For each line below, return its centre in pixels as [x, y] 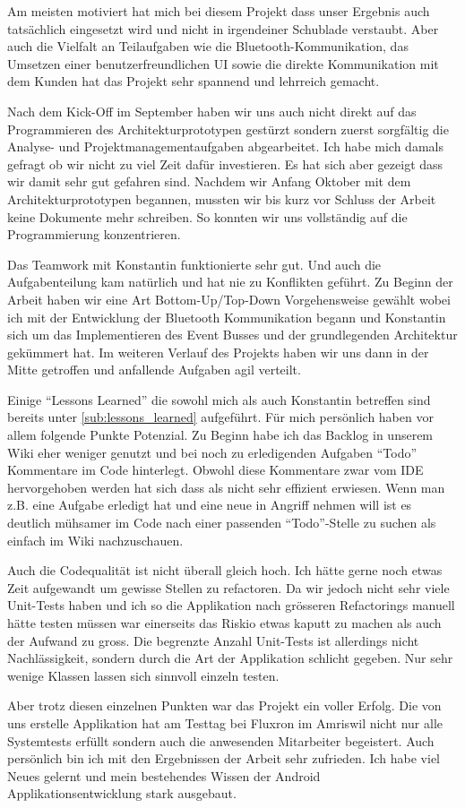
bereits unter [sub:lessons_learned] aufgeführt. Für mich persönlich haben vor [220, 417]
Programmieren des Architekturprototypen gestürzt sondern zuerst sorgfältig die [228, 129]
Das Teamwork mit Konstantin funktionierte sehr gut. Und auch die [194, 264]
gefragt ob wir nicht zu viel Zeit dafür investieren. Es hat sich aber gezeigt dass [225, 163]
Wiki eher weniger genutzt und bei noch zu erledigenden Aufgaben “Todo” [212, 452]
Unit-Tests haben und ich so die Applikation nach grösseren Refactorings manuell [231, 605]
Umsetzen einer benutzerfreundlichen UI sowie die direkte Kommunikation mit [223, 63]
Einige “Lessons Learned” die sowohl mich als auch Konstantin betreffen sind [219, 399]
